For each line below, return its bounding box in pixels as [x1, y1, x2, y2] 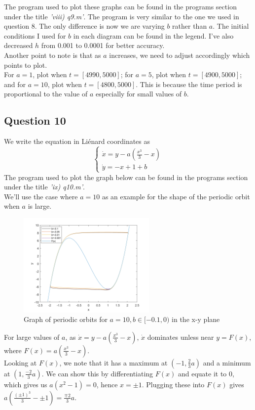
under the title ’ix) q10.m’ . [4, 182, 85, 192]
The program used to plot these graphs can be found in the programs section [4, 1, 237, 11]
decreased [4, 40, 33, 50]
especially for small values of [96, 89, 182, 99]
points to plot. [4, 59, 47, 70]
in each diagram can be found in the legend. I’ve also [73, 30, 234, 41]
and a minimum [203, 357, 251, 367]
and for [4, 79, 26, 89]
